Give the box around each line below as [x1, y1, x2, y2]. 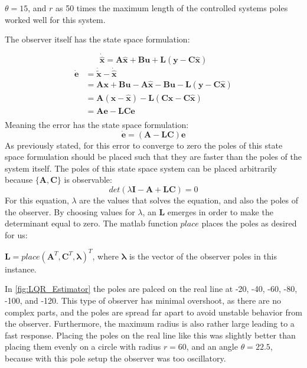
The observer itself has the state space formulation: [5, 33, 190, 45]
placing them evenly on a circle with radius [5, 340, 161, 353]
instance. [5, 262, 37, 275]
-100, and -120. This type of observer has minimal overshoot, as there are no [5, 294, 281, 307]
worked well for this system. [5, 13, 106, 25]
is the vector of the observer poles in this [129, 249, 277, 262]
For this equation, [5, 194, 69, 206]
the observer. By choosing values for [5, 205, 135, 218]
